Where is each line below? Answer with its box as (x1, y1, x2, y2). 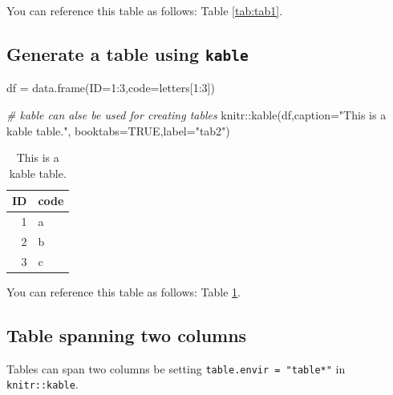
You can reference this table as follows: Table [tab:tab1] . (6, 2, 283, 18)
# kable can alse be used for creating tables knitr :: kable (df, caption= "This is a (6, 106, 387, 123)
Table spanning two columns (6, 322, 247, 347)
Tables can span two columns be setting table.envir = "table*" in (6, 360, 346, 377)
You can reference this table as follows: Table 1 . (6, 283, 241, 300)
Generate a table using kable (6, 41, 249, 66)
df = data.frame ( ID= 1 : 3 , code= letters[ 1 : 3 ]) (6, 79, 215, 96)
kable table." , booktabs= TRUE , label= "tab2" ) (6, 122, 230, 139)
